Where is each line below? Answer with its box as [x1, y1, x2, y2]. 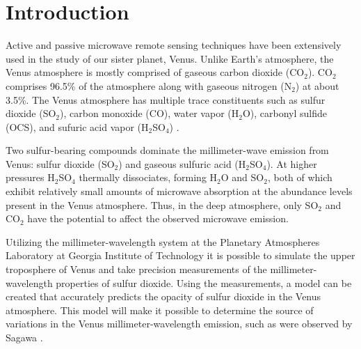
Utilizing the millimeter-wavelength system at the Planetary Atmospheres [6, 234, 320, 249]
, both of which [267, 170, 332, 185]
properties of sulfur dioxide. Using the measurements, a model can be [56, 275, 352, 290]
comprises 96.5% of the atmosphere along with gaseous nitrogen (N [6, 78, 292, 93]
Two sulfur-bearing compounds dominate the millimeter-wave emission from [6, 143, 329, 157]
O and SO [220, 170, 264, 185]
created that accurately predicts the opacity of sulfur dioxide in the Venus [6, 289, 321, 304]
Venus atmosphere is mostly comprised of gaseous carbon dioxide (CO [6, 65, 305, 79]
